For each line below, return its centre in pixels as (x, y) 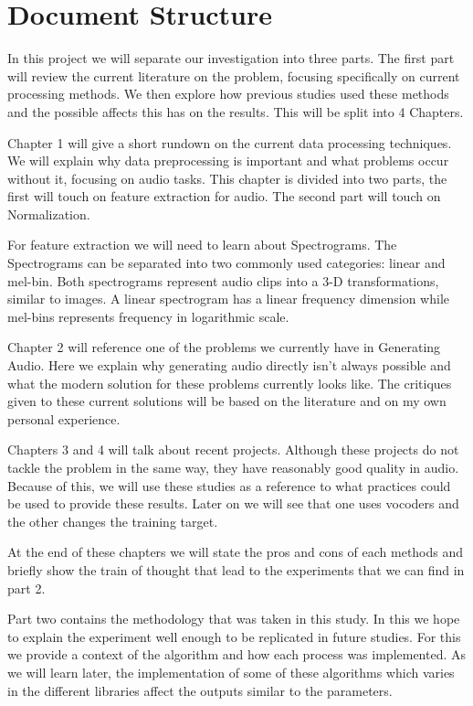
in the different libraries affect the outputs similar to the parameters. (200, 690)
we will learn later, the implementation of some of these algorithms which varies (231, 672)
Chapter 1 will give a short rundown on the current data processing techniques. (230, 142)
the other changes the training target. (113, 521)
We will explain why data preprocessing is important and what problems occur (228, 160)
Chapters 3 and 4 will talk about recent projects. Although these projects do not (233, 449)
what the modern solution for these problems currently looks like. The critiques (230, 383)
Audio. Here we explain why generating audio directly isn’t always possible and (229, 365)
